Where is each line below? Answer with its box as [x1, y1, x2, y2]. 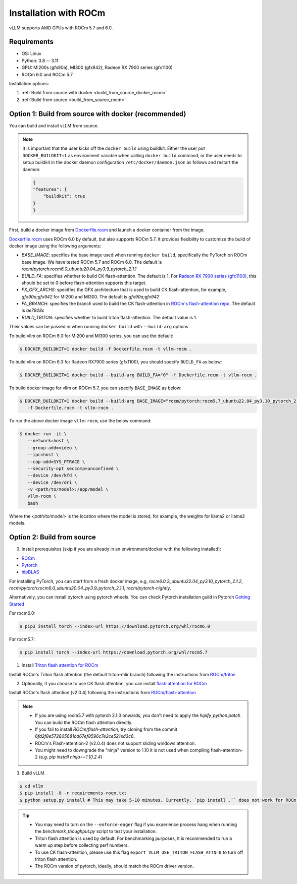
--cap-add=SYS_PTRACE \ [27, 459, 85, 465]
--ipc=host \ [27, 452, 59, 458]
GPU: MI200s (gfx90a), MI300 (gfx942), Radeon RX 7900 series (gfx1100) [21, 64, 173, 70]
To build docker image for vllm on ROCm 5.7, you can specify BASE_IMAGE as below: [9, 385, 182, 391]
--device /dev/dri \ [27, 479, 78, 485]
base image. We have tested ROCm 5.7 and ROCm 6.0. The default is [21, 259, 162, 265]
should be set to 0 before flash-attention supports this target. [21, 280, 147, 286]
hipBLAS [21, 569, 39, 575]
